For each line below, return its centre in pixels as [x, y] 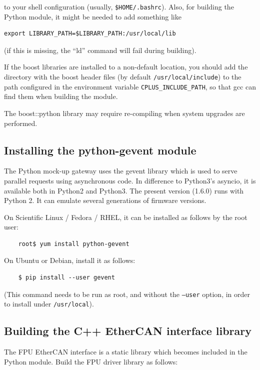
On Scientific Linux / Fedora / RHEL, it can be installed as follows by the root [126, 217]
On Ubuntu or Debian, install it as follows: [70, 260]
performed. [21, 123]
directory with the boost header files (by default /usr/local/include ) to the [123, 77]
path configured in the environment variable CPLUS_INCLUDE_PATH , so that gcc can [130, 86]
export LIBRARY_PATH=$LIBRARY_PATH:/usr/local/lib [90, 34]
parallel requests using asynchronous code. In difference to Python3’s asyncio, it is [130, 180]
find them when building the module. [61, 96]
